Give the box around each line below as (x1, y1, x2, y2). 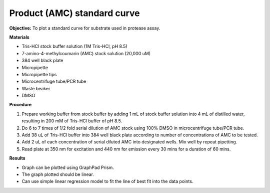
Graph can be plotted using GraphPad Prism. (21, 164, 114, 170)
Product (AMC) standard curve (9, 8, 140, 19)
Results (9, 155, 25, 161)
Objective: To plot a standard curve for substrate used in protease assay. (9, 25, 160, 31)
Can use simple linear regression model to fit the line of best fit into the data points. (21, 178, 193, 184)
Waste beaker (21, 85, 50, 91)
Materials (9, 34, 29, 40)
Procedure (9, 102, 32, 108)
